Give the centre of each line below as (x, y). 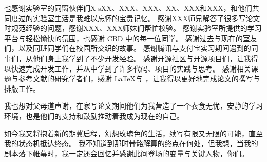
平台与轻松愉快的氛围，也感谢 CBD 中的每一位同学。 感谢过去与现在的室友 (131, 38)
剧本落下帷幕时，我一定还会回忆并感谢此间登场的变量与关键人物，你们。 (126, 153)
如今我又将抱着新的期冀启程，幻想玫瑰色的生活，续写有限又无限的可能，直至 (133, 133)
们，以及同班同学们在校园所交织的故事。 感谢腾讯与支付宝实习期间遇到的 (128, 48)
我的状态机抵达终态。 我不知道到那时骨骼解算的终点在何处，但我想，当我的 (131, 143)
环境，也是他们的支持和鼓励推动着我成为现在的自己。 (94, 115)
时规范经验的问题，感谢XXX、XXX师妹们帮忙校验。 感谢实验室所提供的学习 (133, 28)
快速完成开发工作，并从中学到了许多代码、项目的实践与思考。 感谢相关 (131, 68)
